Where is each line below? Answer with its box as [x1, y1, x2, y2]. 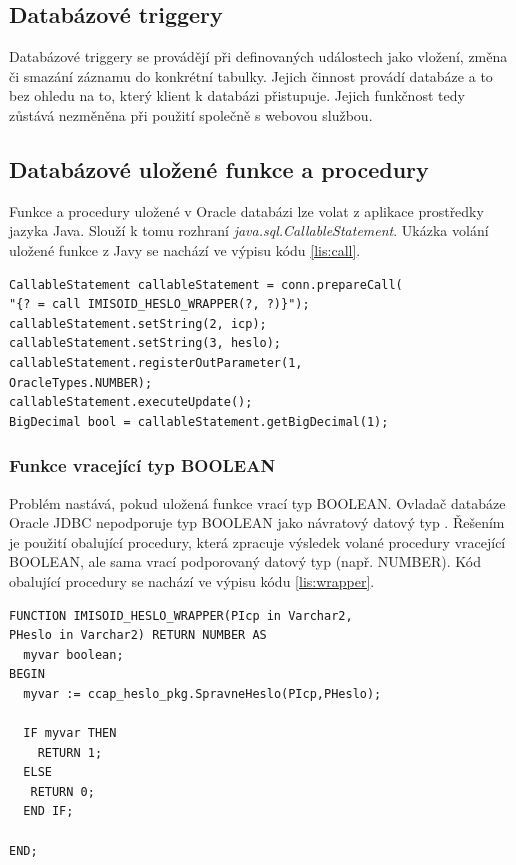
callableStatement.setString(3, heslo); [9, 336, 282, 351]
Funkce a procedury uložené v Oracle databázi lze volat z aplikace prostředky [9, 200, 484, 221]
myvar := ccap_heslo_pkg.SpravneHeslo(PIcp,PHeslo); [23, 686, 382, 701]
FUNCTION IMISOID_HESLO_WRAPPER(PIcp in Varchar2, [9, 608, 353, 623]
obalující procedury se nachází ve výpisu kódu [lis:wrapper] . [9, 570, 375, 591]
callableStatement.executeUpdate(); [9, 395, 253, 410]
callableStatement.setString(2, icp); [9, 316, 267, 331]
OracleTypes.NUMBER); [9, 375, 153, 390]
